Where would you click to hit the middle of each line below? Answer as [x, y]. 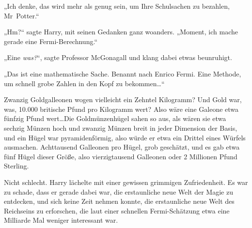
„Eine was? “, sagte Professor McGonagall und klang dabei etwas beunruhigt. [118, 57]
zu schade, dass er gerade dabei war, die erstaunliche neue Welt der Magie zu [118, 191]
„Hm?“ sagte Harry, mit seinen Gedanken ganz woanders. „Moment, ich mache [121, 32]
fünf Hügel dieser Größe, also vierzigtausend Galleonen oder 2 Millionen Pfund [121, 156]
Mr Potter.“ [22, 15]
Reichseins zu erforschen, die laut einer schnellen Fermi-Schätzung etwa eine [117, 210]
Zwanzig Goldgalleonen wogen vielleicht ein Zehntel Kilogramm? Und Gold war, [123, 99]
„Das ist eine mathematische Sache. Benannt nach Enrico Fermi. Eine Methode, [123, 73]
